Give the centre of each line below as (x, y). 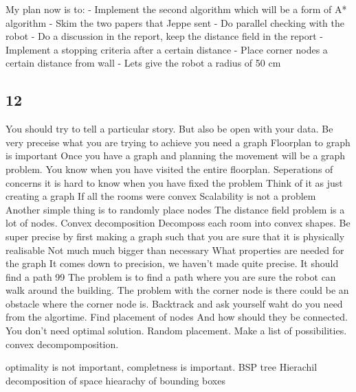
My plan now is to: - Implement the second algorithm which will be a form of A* (176, 9)
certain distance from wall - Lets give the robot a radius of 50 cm (143, 63)
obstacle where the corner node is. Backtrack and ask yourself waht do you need (174, 303)
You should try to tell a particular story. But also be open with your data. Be (169, 129)
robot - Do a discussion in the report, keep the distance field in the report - (164, 36)
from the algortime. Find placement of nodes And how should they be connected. (177, 317)
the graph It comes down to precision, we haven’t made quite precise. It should (172, 263)
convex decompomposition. (62, 344)
